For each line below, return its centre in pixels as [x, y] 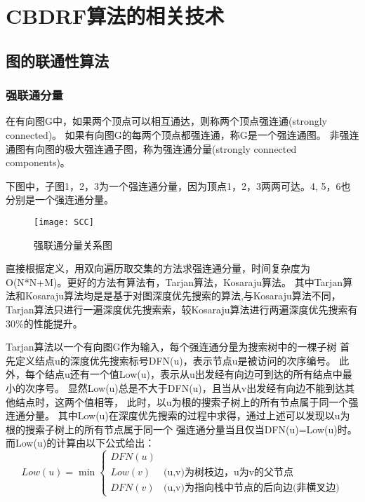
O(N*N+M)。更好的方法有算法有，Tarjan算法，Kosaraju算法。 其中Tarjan [174, 281]
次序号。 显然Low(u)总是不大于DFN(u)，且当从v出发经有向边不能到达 [185, 387]
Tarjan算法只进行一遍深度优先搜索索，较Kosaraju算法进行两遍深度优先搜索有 [182, 309]
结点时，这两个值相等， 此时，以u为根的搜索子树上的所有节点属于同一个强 [187, 401]
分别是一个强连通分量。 [60, 199]
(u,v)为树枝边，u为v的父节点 [228, 473]
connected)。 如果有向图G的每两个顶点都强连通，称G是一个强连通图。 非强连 [182, 134]
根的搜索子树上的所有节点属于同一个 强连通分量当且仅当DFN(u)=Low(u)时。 [181, 429]
